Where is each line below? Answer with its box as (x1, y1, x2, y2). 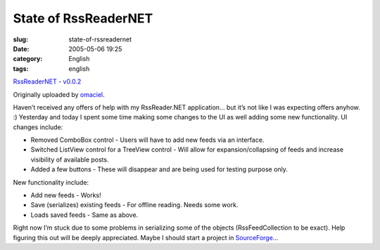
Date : (13, 44, 30, 53)
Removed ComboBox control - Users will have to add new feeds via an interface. (30, 136, 265, 144)
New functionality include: (13, 178, 89, 186)
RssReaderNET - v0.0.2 (13, 77, 82, 86)
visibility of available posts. (30, 155, 109, 164)
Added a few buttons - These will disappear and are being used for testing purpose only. (30, 165, 289, 173)
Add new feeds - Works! (30, 191, 101, 199)
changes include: (13, 123, 63, 131)
